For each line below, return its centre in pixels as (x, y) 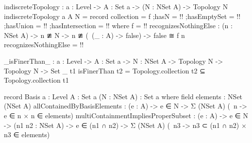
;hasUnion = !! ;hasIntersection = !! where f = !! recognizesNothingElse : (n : (118, 26)
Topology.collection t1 (36, 80)
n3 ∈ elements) (27, 134)
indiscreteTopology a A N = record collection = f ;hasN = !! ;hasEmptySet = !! (122, 16)
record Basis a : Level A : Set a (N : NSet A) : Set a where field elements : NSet (123, 96)
